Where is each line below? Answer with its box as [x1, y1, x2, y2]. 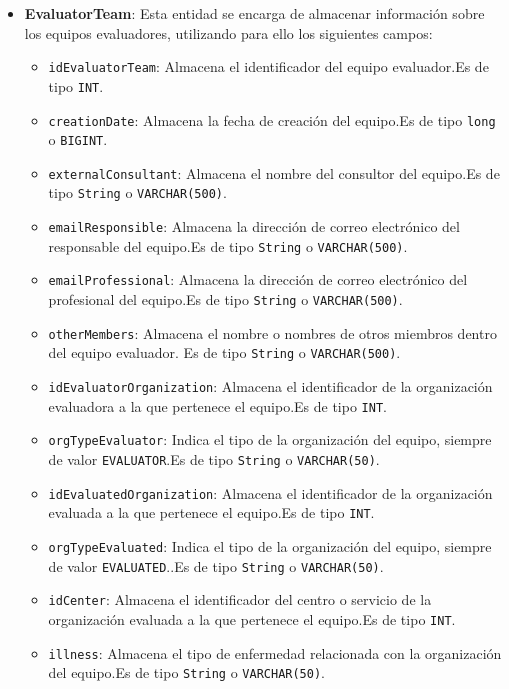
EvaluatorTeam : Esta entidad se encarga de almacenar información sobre [24, 3, 485, 23]
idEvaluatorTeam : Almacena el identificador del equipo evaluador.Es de [48, 56, 489, 77]
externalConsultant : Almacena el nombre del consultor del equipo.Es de [48, 162, 500, 183]
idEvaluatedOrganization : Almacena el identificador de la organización [48, 482, 493, 503]
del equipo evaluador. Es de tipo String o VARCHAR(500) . [48, 342, 401, 363]
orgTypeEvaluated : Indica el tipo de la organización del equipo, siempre [48, 536, 492, 556]
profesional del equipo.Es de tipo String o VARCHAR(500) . [48, 289, 403, 310]
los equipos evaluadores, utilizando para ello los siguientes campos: [24, 22, 433, 43]
